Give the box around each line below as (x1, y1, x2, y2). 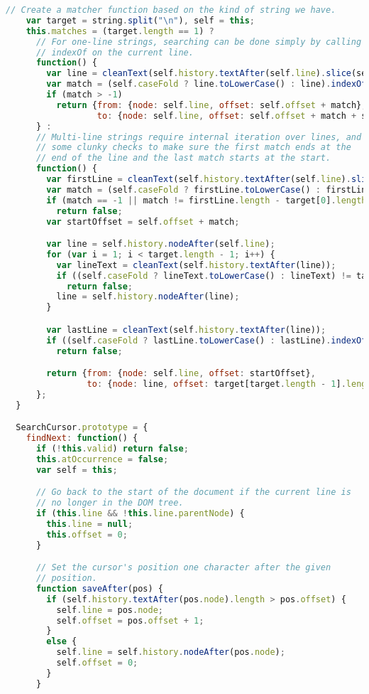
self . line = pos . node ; (56, 604, 164, 615)
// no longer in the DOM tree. (35, 498, 184, 508)
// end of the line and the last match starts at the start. (35, 153, 331, 164)
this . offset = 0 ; (46, 529, 128, 540)
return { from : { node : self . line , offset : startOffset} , (46, 368, 316, 379)
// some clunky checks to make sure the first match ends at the (35, 142, 351, 153)
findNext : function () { (26, 433, 138, 444)
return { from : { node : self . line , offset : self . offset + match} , (56, 100, 367, 110)
